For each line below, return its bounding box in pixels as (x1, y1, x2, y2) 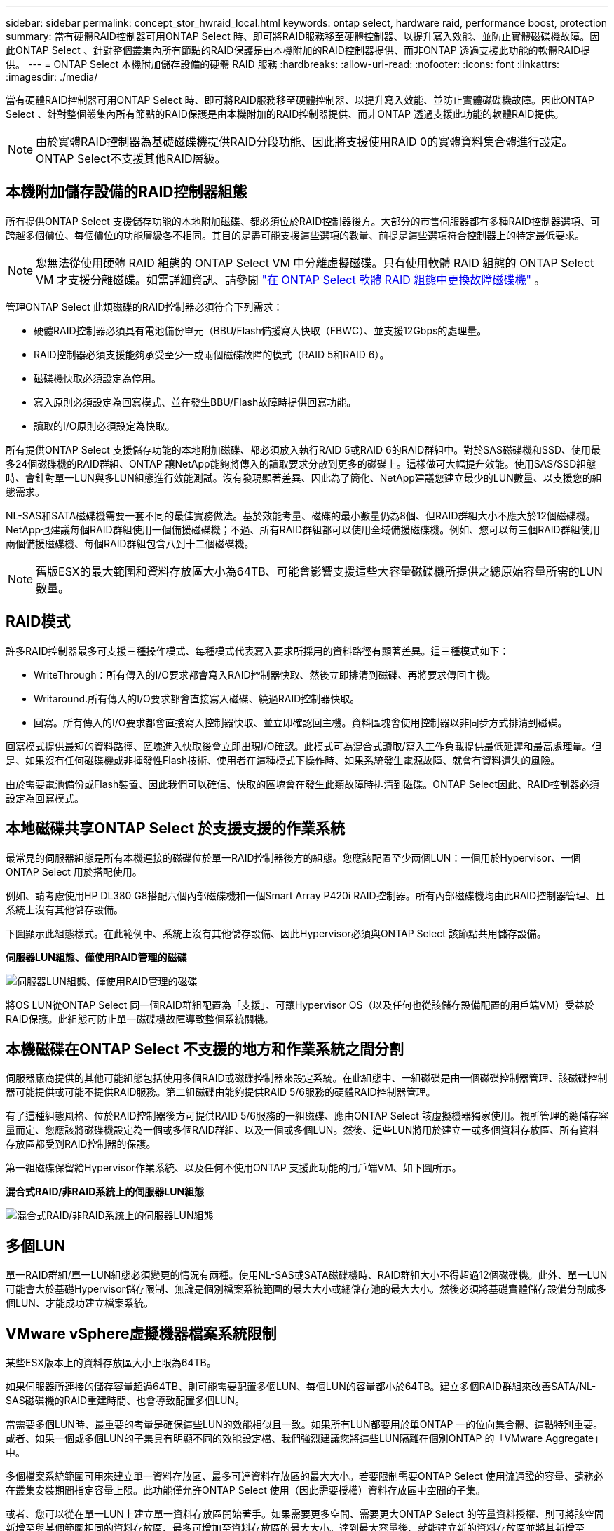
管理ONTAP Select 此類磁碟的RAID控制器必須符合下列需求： (6, 300, 283, 313)
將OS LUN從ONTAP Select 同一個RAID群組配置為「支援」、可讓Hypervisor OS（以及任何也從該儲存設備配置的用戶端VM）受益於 (6, 998, 594, 1011)
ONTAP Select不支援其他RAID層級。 (36, 151, 226, 165)
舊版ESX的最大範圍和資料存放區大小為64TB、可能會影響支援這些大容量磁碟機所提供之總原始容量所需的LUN (36, 564, 603, 578)
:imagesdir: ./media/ (6, 71, 98, 83)
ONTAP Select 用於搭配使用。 (6, 865, 142, 878)
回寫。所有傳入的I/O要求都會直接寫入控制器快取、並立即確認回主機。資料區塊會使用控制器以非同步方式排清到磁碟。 (34, 716, 568, 728)
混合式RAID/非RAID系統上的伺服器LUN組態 (6, 1185, 205, 1198)
